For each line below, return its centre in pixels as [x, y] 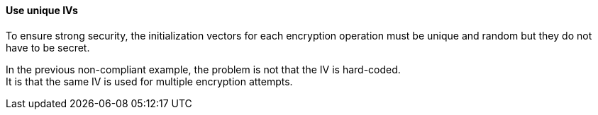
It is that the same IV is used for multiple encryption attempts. [149, 81]
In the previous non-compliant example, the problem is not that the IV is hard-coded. [203, 69]
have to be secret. [48, 47]
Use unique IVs [42, 10]
